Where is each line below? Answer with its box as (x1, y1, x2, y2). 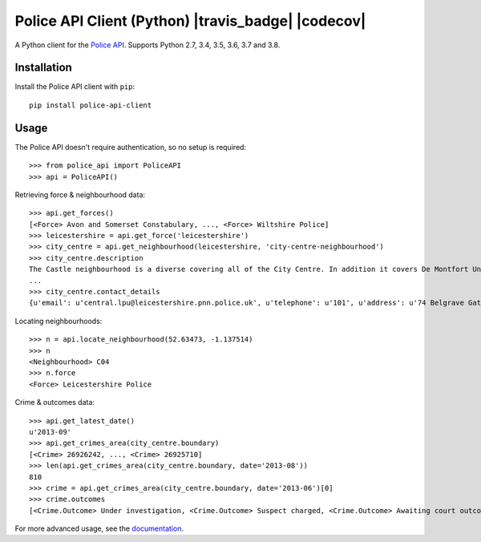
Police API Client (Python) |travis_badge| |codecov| (14, 12, 366, 30)
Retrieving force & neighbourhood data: (14, 189, 146, 200)
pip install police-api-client (29, 100, 152, 110)
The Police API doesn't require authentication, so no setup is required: (14, 142, 247, 152)
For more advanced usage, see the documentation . (14, 524, 184, 533)
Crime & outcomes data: (14, 398, 95, 407)
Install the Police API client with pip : (14, 82, 135, 91)
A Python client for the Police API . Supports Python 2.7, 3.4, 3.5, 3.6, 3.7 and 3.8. (14, 40, 281, 50)
